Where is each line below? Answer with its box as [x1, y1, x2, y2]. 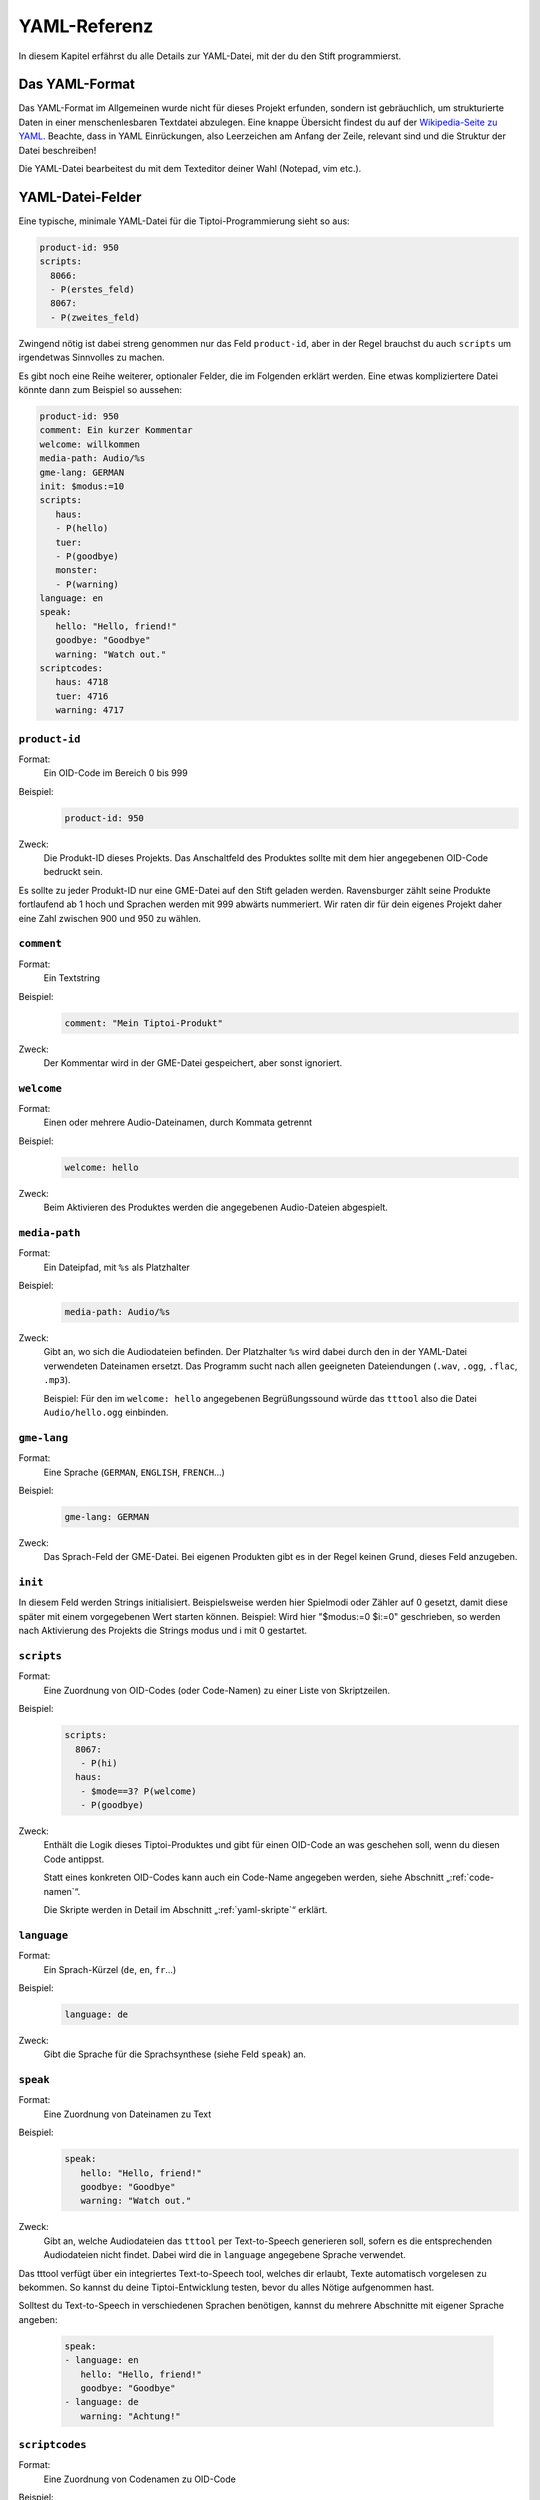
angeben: [18, 2313, 58, 2325]
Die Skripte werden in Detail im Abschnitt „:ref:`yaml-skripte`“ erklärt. [43, 1904, 328, 1916]
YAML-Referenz [18, 15, 154, 37]
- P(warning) [55, 578, 120, 590]
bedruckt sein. [43, 866, 104, 878]
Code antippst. [43, 1853, 105, 1865]
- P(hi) [80, 1757, 118, 1769]
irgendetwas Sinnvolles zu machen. [18, 351, 165, 364]
